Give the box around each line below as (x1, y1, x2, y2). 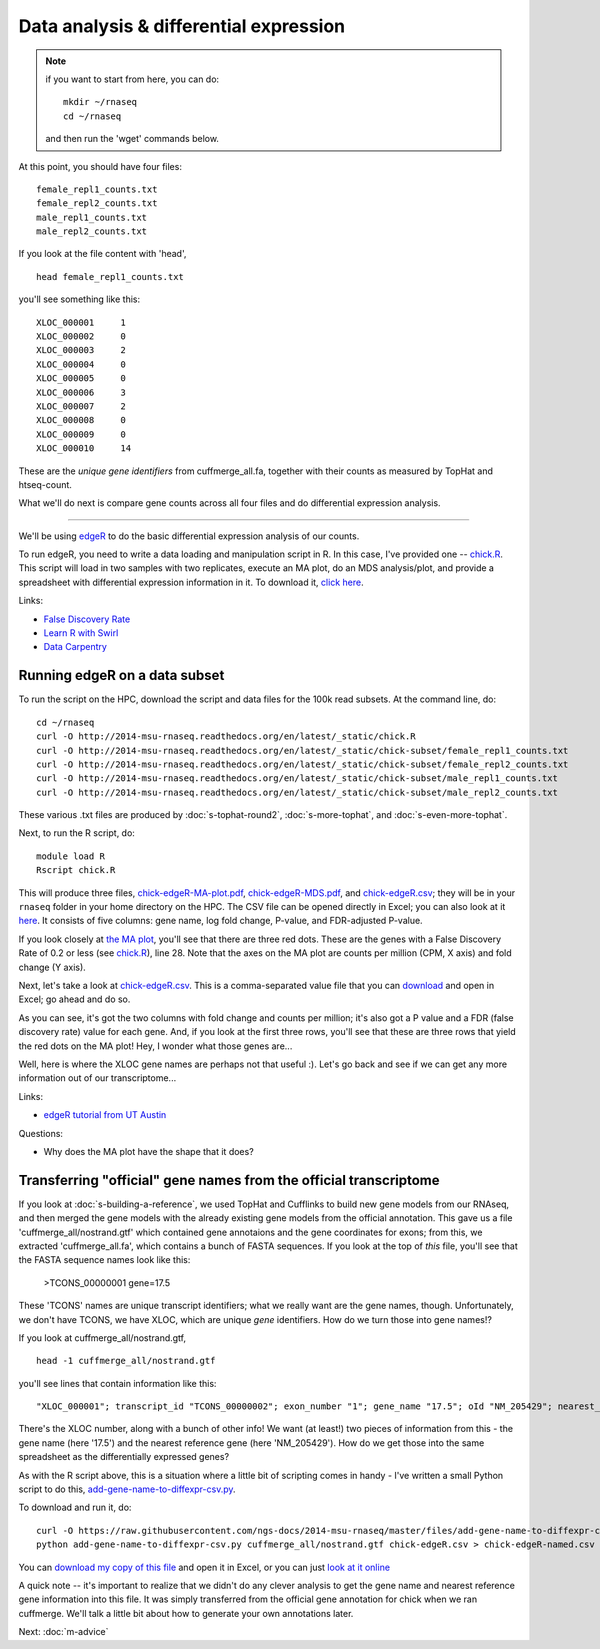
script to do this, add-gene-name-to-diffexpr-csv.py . (18, 1483, 236, 1495)
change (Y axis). (18, 961, 87, 973)
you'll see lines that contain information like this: (18, 1377, 217, 1389)
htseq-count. (18, 478, 72, 490)
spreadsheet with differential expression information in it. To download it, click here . (18, 576, 364, 588)
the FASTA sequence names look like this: (18, 1254, 191, 1266)
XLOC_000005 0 (36, 373, 127, 384)
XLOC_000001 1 (36, 316, 127, 328)
